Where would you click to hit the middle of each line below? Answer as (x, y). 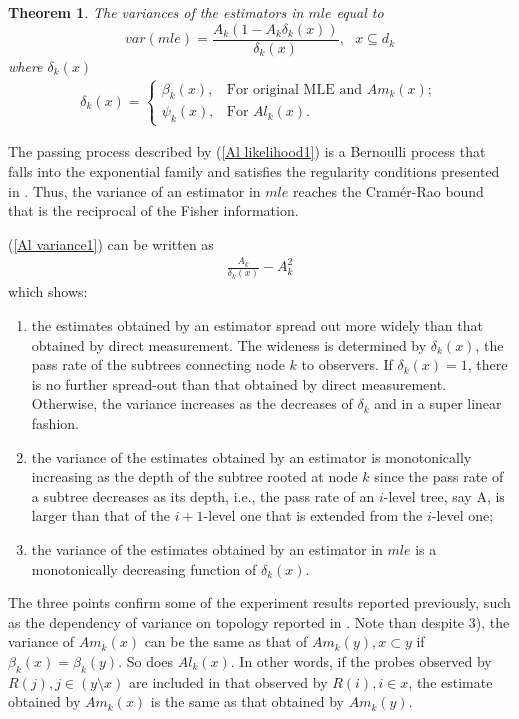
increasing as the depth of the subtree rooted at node (194, 476)
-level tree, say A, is (444, 495)
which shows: (48, 291)
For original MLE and (294, 89)
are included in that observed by (228, 681)
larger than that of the (100, 515)
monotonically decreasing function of (144, 568)
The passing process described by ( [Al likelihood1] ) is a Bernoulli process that (247, 151)
